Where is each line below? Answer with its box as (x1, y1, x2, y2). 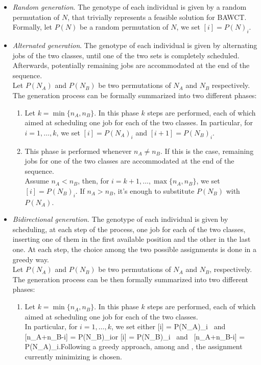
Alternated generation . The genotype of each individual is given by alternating (12, 39, 257, 50)
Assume (25, 175, 49, 186)
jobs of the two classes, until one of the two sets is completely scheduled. (12, 50, 240, 60)
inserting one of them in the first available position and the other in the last (12, 234, 251, 244)
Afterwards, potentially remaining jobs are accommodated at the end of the (12, 60, 250, 71)
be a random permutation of (80, 21, 169, 32)
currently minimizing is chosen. (25, 351, 122, 362)
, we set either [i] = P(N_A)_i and (111, 321, 226, 332)
